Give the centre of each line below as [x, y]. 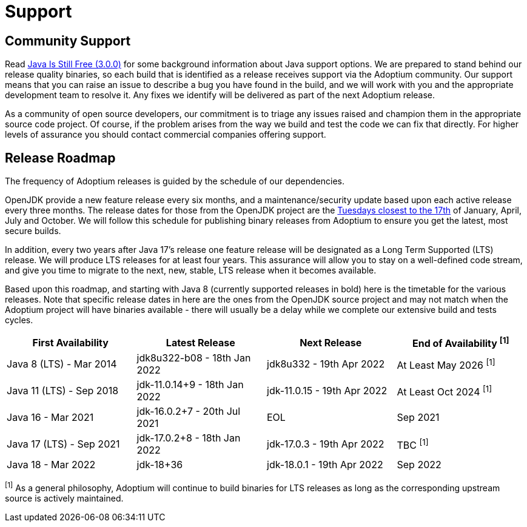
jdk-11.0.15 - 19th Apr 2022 [327, 391]
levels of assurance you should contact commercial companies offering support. [166, 135]
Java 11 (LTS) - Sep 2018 [63, 391]
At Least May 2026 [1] [446, 364]
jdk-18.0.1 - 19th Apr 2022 [325, 465]
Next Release [331, 342]
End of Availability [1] [461, 343]
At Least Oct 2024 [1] [445, 391]
